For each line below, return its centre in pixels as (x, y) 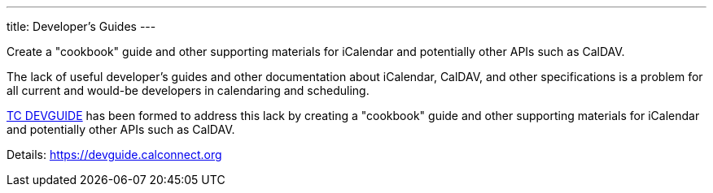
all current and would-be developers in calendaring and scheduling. (188, 90)
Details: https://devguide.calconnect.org (114, 154)
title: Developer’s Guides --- (81, 26)
